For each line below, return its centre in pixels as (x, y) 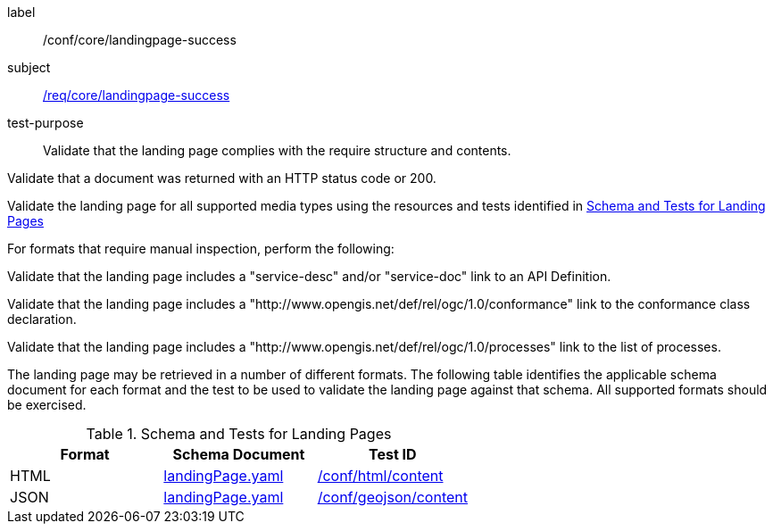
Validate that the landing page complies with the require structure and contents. (277, 150)
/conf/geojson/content (392, 497)
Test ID (393, 454)
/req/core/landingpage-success (137, 95)
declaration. (42, 319)
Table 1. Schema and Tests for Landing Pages (239, 434)
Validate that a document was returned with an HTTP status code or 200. (222, 178)
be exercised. (47, 405)
